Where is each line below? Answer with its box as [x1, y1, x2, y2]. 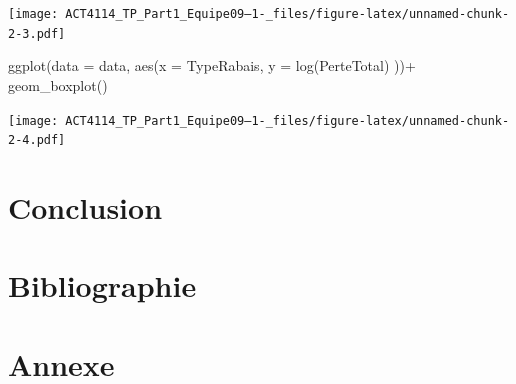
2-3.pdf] [8, 26, 66, 41]
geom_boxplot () [8, 74, 108, 95]
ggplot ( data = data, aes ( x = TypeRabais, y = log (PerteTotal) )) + [8, 55, 416, 76]
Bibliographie [8, 265, 197, 306]
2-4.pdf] [8, 133, 66, 148]
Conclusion [8, 187, 163, 227]
